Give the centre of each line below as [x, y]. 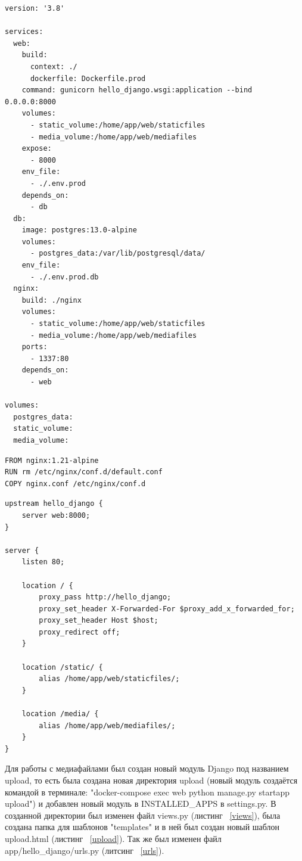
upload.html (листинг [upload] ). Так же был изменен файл [113, 838]
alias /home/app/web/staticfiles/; [109, 679]
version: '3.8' [35, 8]
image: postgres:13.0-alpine [79, 230]
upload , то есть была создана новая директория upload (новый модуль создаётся [151, 780]
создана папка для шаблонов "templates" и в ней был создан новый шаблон [142, 827]
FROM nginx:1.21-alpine [52, 460]
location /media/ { [60, 714]
